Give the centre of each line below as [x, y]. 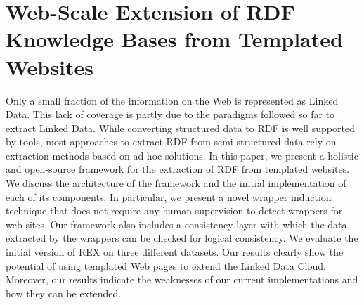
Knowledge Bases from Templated [174, 39]
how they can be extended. [64, 293]
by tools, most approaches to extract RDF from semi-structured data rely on [171, 142]
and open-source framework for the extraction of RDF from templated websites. [178, 169]
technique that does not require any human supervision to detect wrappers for [174, 210]
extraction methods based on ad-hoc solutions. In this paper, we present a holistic [182, 155]
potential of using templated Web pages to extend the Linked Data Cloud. [166, 265]
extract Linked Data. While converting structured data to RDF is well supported [180, 128]
